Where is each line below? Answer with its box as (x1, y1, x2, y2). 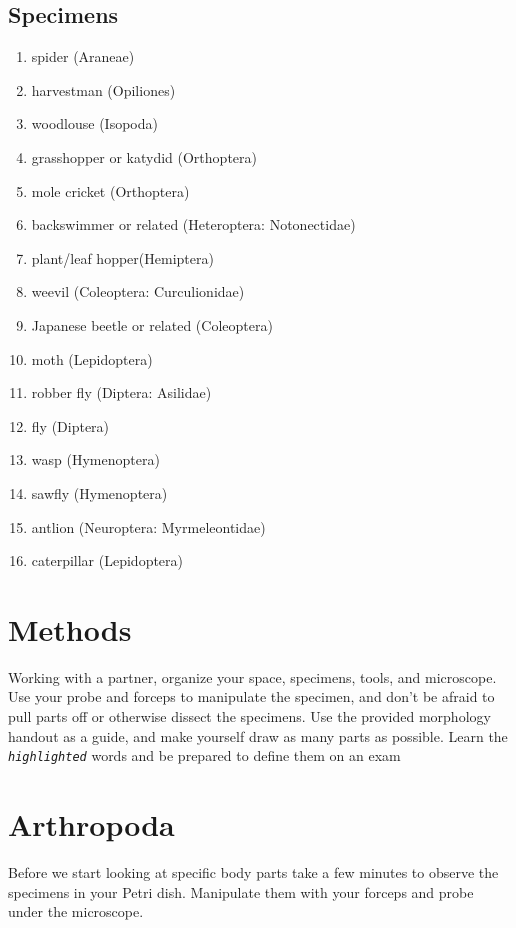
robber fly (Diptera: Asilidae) (31, 382, 212, 403)
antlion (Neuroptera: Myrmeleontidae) (31, 516, 266, 537)
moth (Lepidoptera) (31, 348, 153, 369)
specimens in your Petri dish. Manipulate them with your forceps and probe (8, 881, 474, 902)
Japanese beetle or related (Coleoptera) (31, 314, 273, 335)
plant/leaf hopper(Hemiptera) (31, 247, 214, 268)
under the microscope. (8, 901, 144, 922)
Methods (8, 608, 132, 649)
